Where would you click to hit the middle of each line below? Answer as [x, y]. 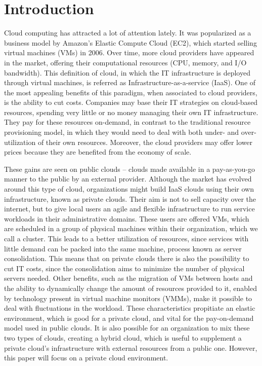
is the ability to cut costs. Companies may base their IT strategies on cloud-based [131, 102]
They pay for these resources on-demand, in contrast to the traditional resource [127, 122]
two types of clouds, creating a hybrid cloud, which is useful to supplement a [123, 337]
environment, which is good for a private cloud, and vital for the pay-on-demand [129, 318]
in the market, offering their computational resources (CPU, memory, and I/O [125, 62]
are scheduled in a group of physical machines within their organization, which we [131, 228]
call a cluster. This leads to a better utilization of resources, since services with [126, 238]
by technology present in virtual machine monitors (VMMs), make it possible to [128, 298]
